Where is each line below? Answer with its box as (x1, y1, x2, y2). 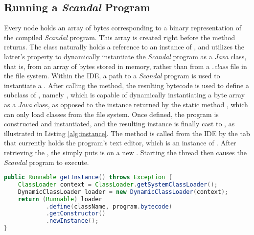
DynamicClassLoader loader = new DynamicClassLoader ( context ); (18, 188, 229, 195)
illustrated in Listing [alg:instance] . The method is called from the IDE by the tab (4, 128, 250, 138)
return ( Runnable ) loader (18, 195, 102, 203)
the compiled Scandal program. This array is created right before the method (4, 32, 235, 42)
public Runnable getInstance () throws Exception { (4, 174, 172, 181)
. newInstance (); (46, 217, 99, 225)
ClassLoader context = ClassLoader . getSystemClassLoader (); (18, 181, 218, 188)
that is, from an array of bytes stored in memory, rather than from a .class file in (4, 61, 247, 71)
